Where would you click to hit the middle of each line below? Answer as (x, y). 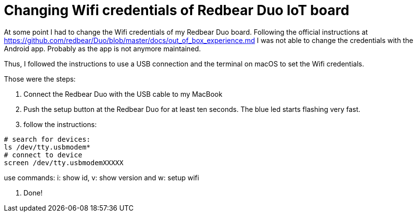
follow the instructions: (60, 124)
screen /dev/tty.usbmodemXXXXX (64, 162)
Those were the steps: (40, 79)
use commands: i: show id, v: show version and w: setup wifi (102, 177)
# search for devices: (47, 139)
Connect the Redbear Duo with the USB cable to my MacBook (123, 94)
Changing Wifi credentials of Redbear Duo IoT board (177, 10)
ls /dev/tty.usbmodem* (47, 147)
